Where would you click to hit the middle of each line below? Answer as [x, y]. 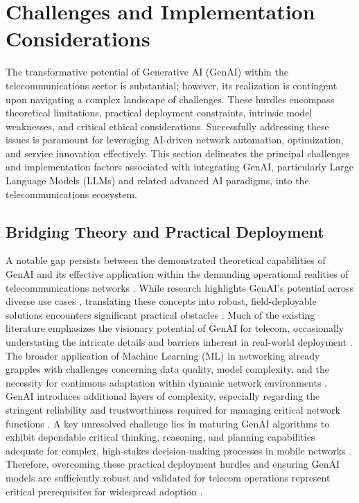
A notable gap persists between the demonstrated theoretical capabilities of [166, 260]
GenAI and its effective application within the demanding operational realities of [177, 274]
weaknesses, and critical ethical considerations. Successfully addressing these [167, 126]
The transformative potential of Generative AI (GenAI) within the [147, 72]
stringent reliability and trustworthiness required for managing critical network [173, 409]
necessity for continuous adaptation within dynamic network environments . [167, 382]
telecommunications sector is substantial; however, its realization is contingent [172, 85]
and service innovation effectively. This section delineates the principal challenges [178, 153]
